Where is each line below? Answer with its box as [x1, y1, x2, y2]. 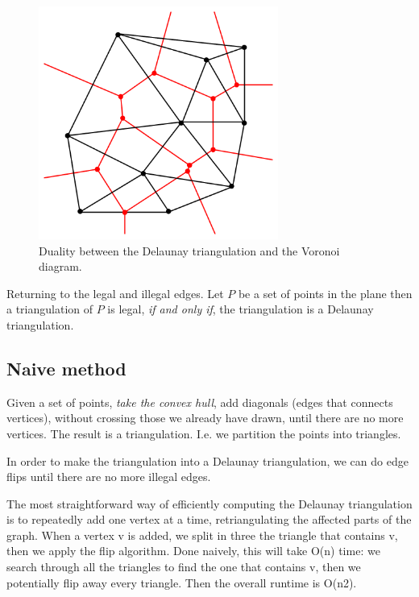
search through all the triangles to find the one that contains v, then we [6, 558, 361, 575]
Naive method [6, 355, 127, 380]
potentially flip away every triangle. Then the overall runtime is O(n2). [6, 574, 357, 591]
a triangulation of [6, 301, 93, 317]
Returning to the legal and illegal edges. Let [6, 284, 224, 301]
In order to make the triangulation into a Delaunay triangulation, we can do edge [6, 452, 409, 469]
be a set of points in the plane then [238, 284, 413, 301]
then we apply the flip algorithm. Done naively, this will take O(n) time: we [6, 542, 380, 559]
